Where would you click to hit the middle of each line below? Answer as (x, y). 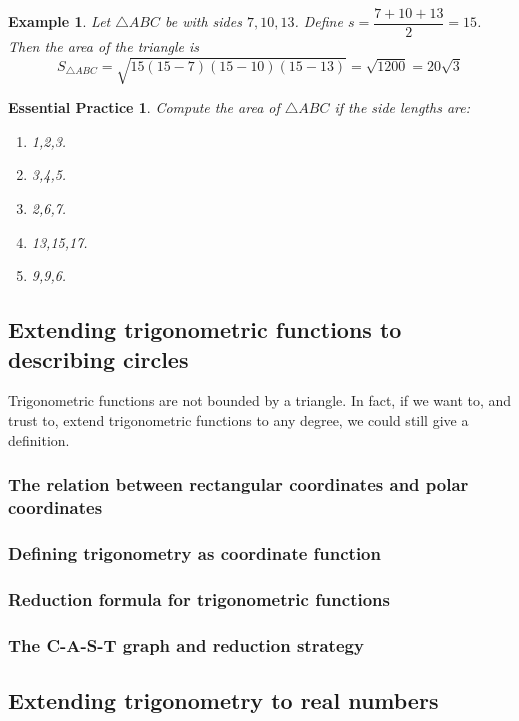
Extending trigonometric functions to (205, 329)
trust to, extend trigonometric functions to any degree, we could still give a (238, 419)
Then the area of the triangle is (104, 46)
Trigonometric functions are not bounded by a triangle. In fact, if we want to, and (260, 400)
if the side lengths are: (402, 107)
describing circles (98, 358)
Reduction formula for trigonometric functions (199, 598)
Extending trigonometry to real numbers (223, 699)
